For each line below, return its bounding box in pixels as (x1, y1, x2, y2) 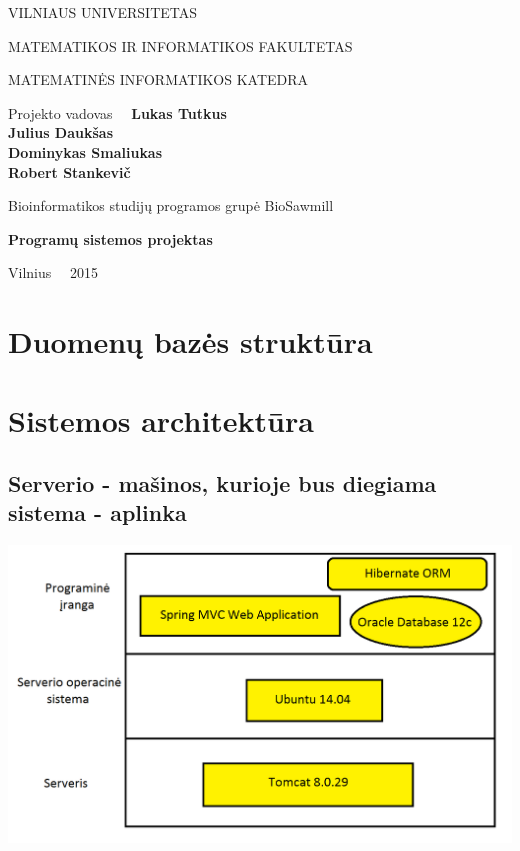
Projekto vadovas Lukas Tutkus (8, 102, 227, 123)
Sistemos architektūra (8, 399, 314, 440)
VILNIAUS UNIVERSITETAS (8, 2, 198, 22)
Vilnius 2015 (8, 262, 98, 283)
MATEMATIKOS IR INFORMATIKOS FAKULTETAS (8, 35, 353, 56)
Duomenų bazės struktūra (8, 321, 373, 362)
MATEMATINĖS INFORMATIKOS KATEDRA (8, 69, 309, 90)
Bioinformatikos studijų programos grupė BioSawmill (8, 195, 334, 216)
